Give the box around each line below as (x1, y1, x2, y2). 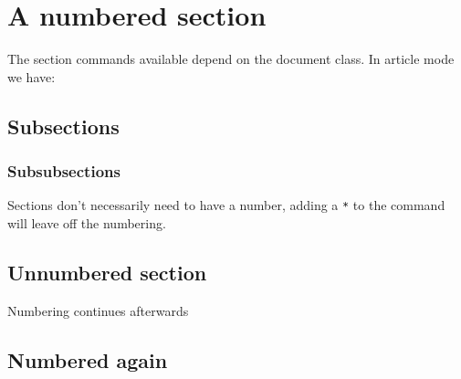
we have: (7, 67, 56, 86)
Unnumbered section (7, 258, 207, 286)
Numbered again (7, 345, 168, 374)
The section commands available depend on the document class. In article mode (7, 49, 455, 68)
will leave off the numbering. (7, 213, 166, 232)
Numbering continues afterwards (7, 300, 189, 320)
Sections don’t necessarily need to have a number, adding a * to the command (7, 195, 445, 215)
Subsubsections (7, 160, 120, 183)
